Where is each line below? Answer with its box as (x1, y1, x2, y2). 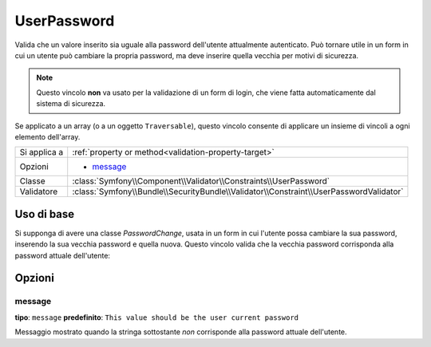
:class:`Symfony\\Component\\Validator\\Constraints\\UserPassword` (72, 175, 330, 187)
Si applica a (19, 147, 64, 158)
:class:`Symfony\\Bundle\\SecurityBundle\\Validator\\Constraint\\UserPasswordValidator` (72, 186, 404, 197)
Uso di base (14, 207, 75, 221)
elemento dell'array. (14, 132, 81, 141)
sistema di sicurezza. (36, 99, 106, 108)
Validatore (19, 186, 58, 197)
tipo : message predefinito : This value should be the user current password (14, 312, 299, 322)
